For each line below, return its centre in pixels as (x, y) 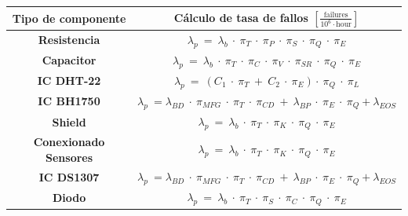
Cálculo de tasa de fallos (241, 17)
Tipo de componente (69, 18)
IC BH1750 (69, 101)
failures (336, 15)
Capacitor (69, 60)
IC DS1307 (69, 177)
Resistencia (69, 40)
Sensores (69, 157)
